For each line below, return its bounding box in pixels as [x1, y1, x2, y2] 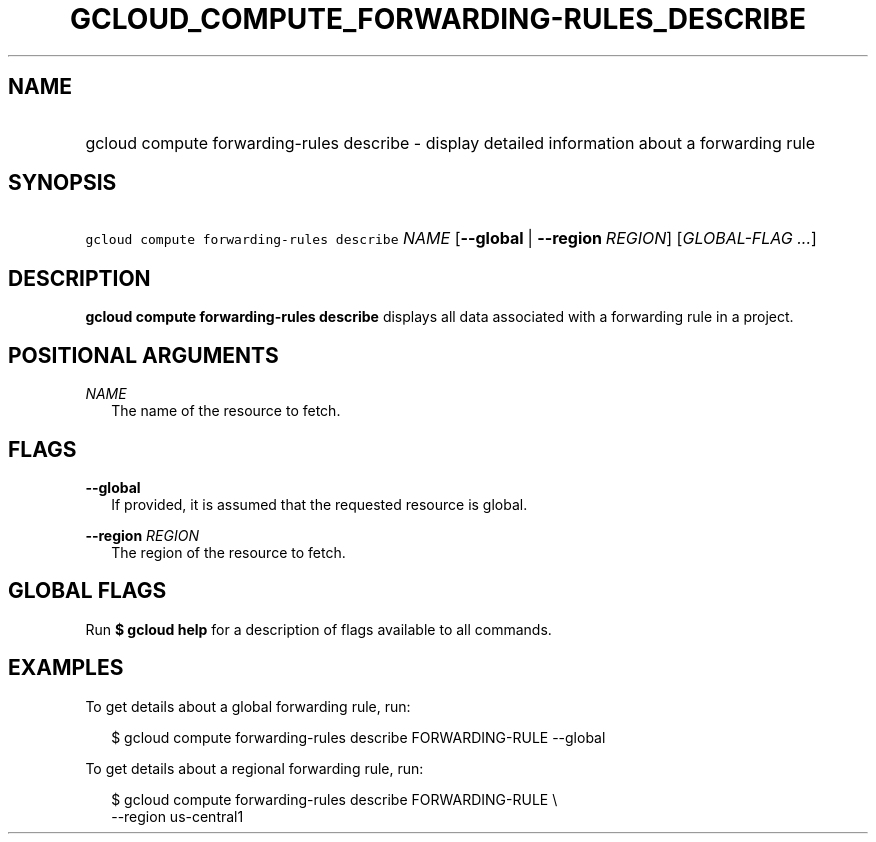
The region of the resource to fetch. [111, 543, 346, 561]
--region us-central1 [111, 807, 244, 825]
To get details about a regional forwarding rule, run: [85, 759, 424, 777]
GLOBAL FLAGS [8, 578, 167, 604]
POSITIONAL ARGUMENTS [8, 342, 279, 368]
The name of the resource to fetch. [111, 402, 341, 420]
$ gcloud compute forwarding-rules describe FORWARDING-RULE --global [111, 728, 606, 746]
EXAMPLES [8, 655, 124, 681]
